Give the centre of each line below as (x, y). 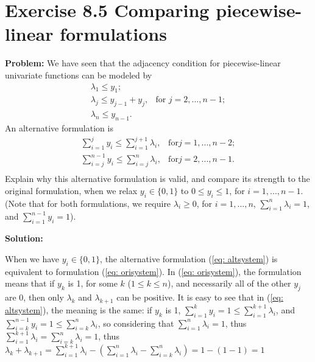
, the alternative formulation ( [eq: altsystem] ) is (189, 258)
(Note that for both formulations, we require (88, 203)
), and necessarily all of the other (229, 283)
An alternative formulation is (59, 127)
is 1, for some (93, 283)
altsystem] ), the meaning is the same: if (79, 309)
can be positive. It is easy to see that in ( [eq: (200, 297)
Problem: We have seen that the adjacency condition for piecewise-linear (143, 63)
